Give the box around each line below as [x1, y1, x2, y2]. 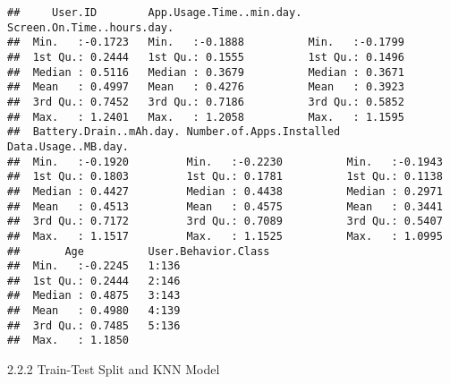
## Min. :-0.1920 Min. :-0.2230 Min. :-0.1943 [7, 155, 443, 168]
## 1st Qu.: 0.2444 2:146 [7, 274, 181, 287]
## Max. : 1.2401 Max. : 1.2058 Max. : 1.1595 [7, 110, 404, 124]
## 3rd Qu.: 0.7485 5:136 [7, 319, 181, 332]
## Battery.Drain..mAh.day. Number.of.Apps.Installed [7, 125, 341, 139]
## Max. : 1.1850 [7, 334, 130, 347]
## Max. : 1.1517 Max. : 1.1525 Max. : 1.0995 [7, 229, 443, 243]
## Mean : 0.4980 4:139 [7, 304, 181, 318]
